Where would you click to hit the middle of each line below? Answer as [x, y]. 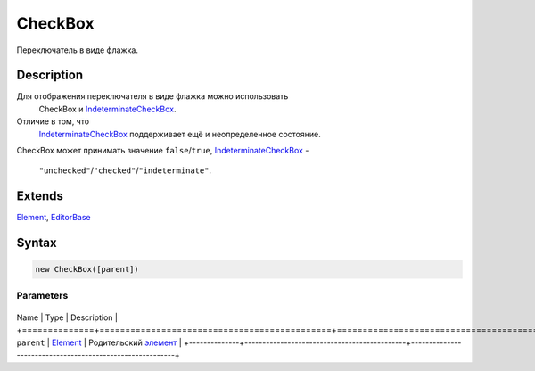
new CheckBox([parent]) [87, 269]
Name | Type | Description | [67, 317]
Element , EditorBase [53, 218]
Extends [40, 196]
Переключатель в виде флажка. [77, 50]
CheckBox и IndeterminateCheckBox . [107, 109]
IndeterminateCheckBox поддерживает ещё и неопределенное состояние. [180, 134]
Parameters [42, 295]
